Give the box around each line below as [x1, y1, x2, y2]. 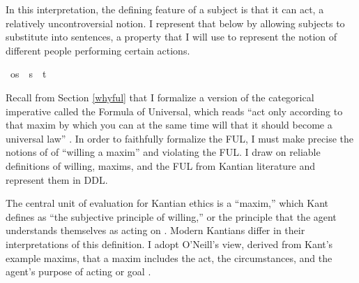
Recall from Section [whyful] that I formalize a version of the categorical [6, 89, 314, 104]
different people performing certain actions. [6, 43, 190, 57]
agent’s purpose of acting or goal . [6, 264, 151, 279]
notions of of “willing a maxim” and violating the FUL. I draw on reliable [6, 145, 321, 159]
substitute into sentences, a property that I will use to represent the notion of [6, 29, 337, 44]
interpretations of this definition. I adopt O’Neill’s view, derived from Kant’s [6, 236, 333, 251]
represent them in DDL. [6, 172, 108, 187]
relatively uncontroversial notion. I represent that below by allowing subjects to [6, 15, 345, 30]
